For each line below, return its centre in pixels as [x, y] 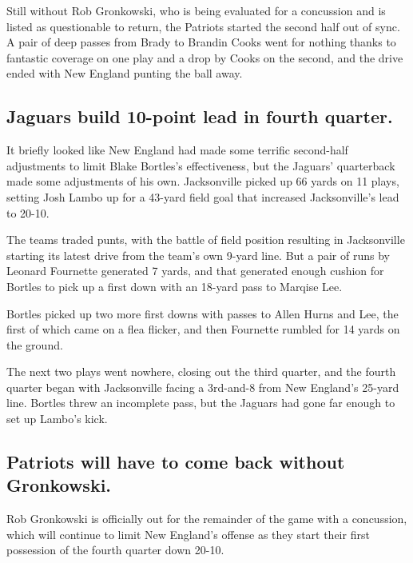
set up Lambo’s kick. [57, 419]
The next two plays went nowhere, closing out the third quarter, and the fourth [201, 371]
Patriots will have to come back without [176, 462]
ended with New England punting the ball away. [125, 73]
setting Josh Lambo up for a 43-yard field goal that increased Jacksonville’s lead [203, 196]
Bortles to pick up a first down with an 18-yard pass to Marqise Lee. [175, 286]
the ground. [35, 344]
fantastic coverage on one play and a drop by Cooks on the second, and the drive [205, 57]
